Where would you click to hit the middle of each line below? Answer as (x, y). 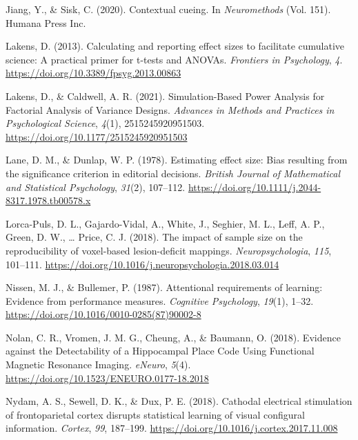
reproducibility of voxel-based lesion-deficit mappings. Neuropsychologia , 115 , (169, 250)
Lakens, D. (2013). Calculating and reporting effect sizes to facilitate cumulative (175, 46)
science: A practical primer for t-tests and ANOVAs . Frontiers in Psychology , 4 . (174, 59)
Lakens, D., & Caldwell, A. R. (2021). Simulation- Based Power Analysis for (165, 96)
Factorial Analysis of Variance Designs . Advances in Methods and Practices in (170, 109)
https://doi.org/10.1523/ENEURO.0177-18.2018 (107, 378)
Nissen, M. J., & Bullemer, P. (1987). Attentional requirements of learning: (164, 287)
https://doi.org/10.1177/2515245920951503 (97, 136)
